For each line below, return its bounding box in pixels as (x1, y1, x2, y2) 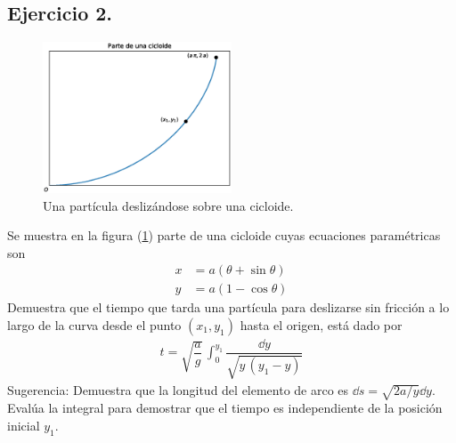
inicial (7, 415, 40, 434)
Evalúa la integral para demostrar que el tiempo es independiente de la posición (7, 399, 443, 417)
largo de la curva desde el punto (7, 316, 182, 334)
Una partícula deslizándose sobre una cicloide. (43, 196, 294, 214)
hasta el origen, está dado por (240, 316, 403, 334)
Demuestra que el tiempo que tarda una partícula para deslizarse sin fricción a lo (7, 298, 450, 317)
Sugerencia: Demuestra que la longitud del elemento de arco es (7, 381, 349, 399)
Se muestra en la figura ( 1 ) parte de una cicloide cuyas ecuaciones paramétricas (7, 226, 441, 245)
